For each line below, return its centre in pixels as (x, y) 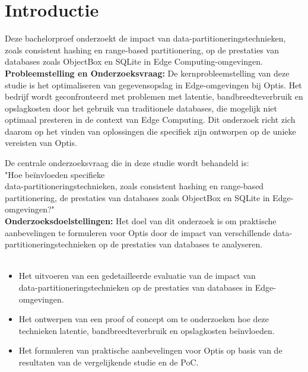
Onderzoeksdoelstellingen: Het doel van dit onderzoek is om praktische (141, 221)
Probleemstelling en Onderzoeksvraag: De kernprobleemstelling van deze (147, 73)
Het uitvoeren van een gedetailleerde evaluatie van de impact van (137, 276)
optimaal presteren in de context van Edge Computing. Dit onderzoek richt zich (150, 120)
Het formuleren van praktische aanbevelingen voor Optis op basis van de (150, 350)
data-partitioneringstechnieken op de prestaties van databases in (136, 287)
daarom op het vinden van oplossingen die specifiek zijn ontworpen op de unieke (150, 131)
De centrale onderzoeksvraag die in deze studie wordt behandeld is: (127, 163)
